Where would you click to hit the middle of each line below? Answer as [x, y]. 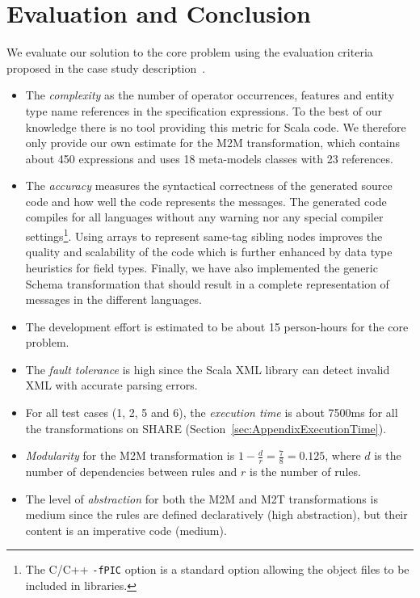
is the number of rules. [305, 472]
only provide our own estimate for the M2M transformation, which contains [213, 143]
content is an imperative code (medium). [126, 530]
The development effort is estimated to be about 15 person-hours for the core [217, 326]
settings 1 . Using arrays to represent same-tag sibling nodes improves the [204, 235]
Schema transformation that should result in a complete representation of [207, 283]
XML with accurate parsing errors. [111, 385]
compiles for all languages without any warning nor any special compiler [204, 217]
